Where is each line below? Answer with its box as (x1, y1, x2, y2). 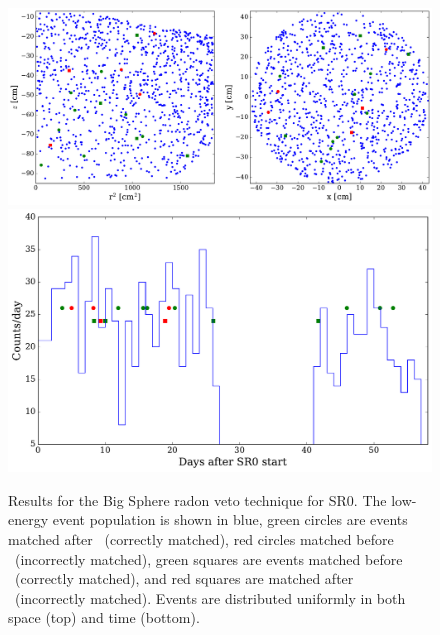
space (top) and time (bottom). (8, 607, 200, 628)
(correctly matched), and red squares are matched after (14, 568, 354, 589)
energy (8, 509, 49, 530)
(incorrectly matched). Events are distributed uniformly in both (14, 587, 406, 608)
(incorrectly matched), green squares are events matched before (14, 548, 403, 569)
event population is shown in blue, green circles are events (52, 509, 408, 530)
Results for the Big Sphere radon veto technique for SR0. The (8, 489, 387, 510)
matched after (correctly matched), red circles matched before (8, 528, 394, 549)
